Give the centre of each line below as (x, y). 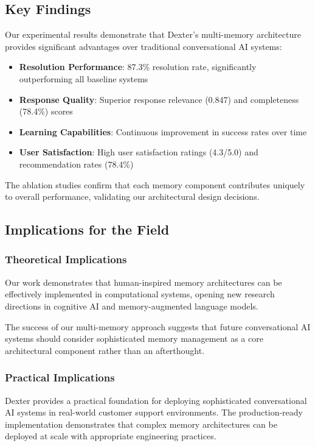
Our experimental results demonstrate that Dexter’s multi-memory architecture (153, 34)
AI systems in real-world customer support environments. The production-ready (154, 412)
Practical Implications (60, 377)
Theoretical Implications (66, 259)
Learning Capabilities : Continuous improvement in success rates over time (163, 131)
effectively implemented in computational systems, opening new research (140, 294)
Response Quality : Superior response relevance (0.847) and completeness (159, 99)
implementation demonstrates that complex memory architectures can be (141, 424)
